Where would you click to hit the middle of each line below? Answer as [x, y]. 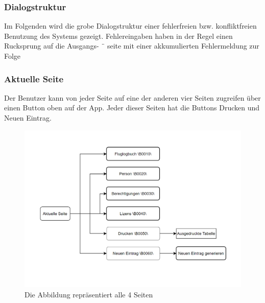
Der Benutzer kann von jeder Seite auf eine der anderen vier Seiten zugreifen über [132, 97]
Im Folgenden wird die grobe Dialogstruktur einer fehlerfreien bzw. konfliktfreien [130, 26]
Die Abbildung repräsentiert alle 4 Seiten [89, 294]
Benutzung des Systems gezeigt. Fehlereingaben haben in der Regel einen [118, 36]
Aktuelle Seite [34, 78]
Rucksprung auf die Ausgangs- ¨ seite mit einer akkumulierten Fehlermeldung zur [132, 46]
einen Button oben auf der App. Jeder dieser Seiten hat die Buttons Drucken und [132, 108]
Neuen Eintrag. [28, 118]
